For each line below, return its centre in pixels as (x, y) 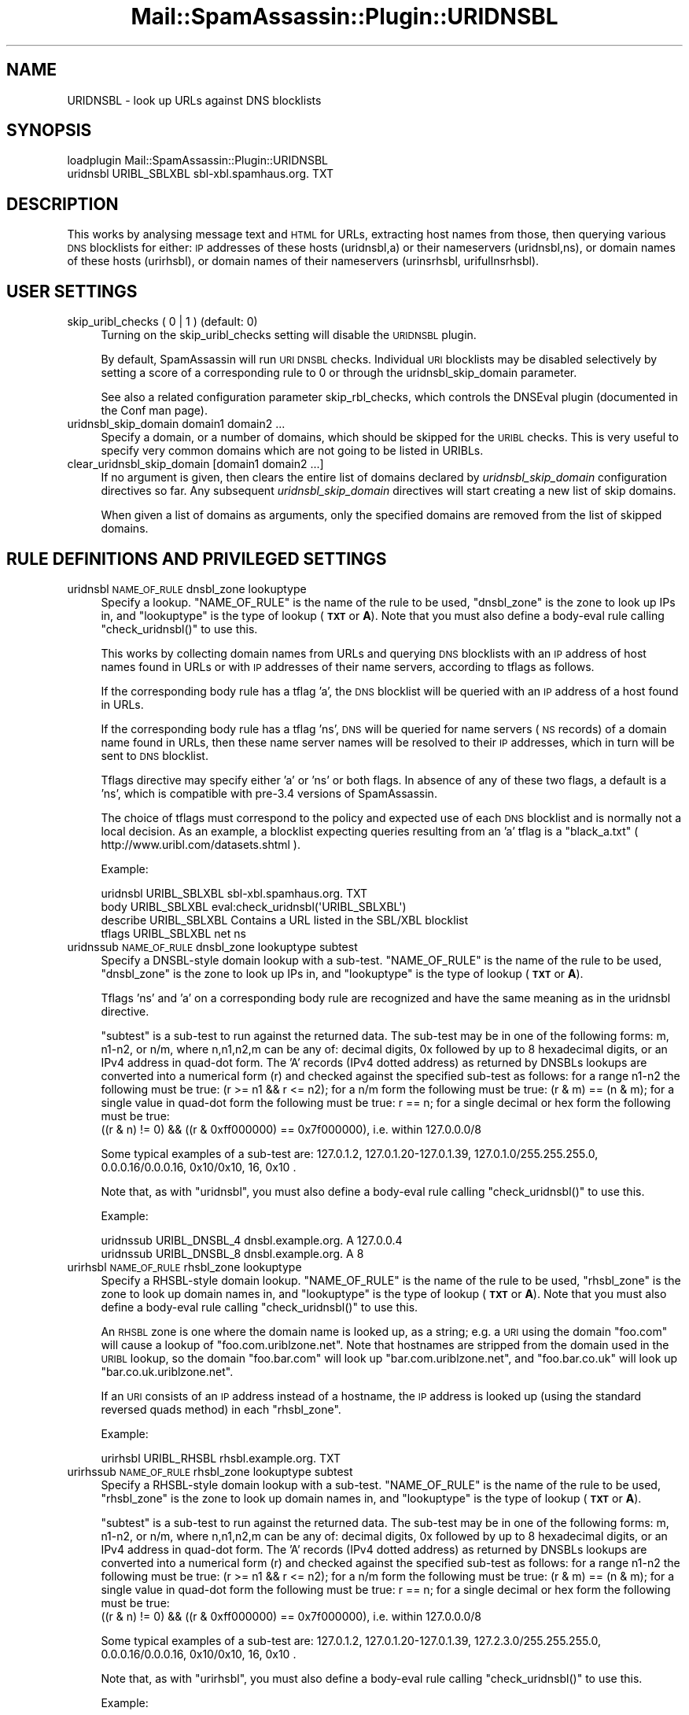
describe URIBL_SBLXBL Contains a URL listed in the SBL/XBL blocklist (285, 920)
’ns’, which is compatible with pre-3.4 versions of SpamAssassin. (269, 793)
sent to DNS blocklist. (155, 755)
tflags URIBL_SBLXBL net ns (173, 933)
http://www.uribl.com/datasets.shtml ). (201, 844)
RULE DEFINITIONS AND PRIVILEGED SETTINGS (197, 559)
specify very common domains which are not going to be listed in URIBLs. (292, 451)
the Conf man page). (154, 411)
